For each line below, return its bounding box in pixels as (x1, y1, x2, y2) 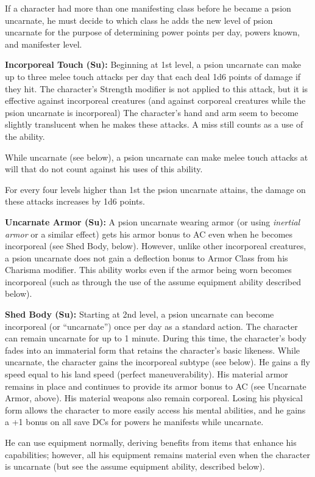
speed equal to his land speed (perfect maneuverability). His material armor (5, 368, 288, 381)
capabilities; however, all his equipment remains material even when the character (5, 448, 310, 461)
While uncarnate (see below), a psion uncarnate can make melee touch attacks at (5, 150, 308, 163)
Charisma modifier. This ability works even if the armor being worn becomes (5, 263, 292, 276)
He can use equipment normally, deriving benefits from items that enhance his (5, 436, 297, 448)
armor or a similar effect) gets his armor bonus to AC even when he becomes (5, 227, 293, 240)
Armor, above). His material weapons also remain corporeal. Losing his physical (5, 391, 303, 404)
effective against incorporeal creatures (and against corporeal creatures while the (5, 94, 306, 107)
